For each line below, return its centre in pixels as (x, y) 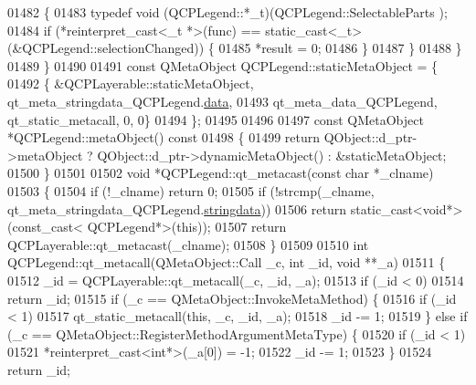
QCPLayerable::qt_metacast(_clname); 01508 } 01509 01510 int (188, 244)
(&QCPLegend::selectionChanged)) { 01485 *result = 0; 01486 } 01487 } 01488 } (235, 48)
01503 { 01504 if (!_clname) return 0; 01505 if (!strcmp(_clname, (191, 190)
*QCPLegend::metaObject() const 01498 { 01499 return (164, 137)
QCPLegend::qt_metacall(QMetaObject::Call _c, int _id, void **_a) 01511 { (227, 262)
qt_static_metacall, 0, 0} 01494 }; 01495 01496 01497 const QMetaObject (216, 119)
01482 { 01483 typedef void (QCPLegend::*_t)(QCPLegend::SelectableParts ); (227, 12)
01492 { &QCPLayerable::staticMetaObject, (131, 83)
